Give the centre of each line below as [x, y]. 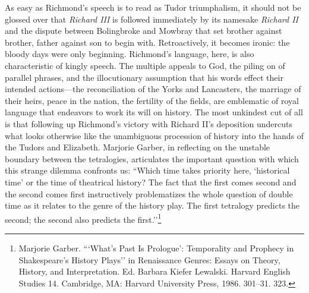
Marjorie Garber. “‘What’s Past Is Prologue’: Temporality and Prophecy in [156, 248]
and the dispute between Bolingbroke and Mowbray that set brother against [144, 31]
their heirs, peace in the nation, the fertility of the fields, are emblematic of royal [152, 100]
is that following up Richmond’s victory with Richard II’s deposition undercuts [149, 123]
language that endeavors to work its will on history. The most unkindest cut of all [154, 112]
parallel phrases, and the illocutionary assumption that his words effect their [144, 77]
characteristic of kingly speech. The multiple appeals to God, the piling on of [145, 65]
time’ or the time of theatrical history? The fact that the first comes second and [151, 182]
